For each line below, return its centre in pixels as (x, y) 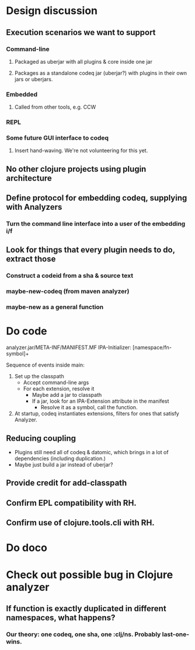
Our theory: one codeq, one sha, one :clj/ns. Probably (83, 634)
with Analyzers (34, 207)
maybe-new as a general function (55, 307)
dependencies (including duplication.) (60, 458)
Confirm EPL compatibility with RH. (72, 503)
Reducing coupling (41, 438)
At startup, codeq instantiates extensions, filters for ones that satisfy (97, 414)
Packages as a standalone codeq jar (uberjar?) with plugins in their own (100, 73)
